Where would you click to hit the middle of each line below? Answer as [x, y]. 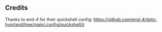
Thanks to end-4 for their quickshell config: [49, 19]
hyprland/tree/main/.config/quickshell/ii [45, 24]
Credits [17, 8]
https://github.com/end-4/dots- [125, 19]
